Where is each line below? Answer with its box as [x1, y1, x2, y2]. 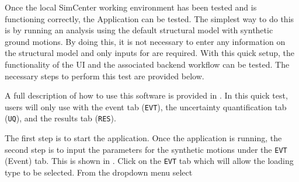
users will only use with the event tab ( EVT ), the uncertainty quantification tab [5, 100, 287, 113]
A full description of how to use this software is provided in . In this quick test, [5, 89, 288, 101]
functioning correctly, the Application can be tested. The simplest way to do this [5, 12, 294, 24]
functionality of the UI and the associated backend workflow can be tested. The [5, 58, 290, 70]
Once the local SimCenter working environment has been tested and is [5, 1, 257, 13]
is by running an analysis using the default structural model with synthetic [5, 24, 273, 36]
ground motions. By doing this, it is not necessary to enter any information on [5, 35, 286, 47]
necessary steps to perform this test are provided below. [5, 69, 204, 82]
